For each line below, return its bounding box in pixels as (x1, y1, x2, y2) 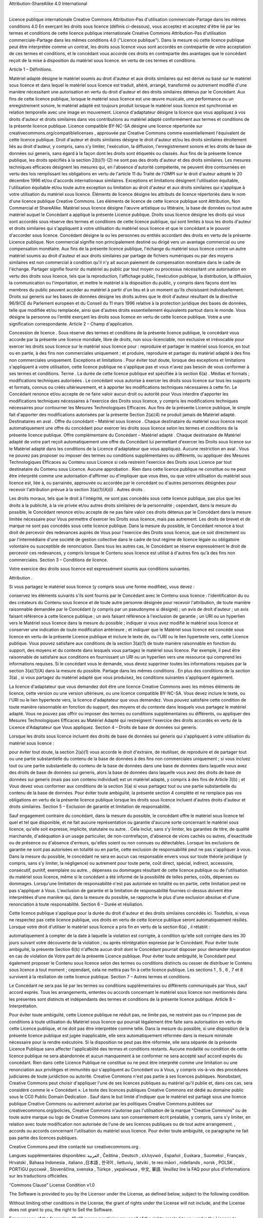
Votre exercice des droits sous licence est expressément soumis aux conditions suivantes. (9, 566, 190, 572)
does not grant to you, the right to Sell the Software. (9, 1207, 113, 1213)
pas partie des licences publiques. (9, 1135, 78, 1141)
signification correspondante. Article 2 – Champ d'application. (9, 321, 133, 326)
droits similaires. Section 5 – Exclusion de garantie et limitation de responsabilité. (9, 804, 171, 810)
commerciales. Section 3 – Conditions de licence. (9, 557, 108, 563)
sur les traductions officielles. (9, 1173, 68, 1179)
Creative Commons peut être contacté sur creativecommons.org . (9, 1143, 141, 1149)
